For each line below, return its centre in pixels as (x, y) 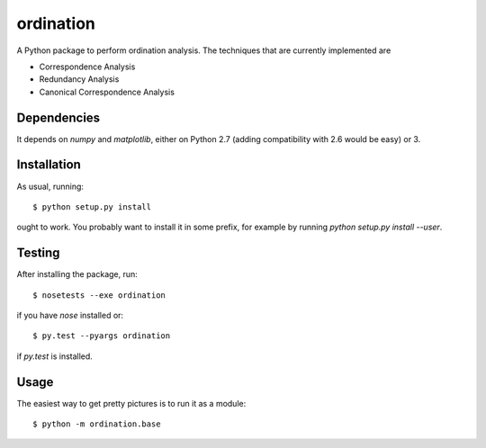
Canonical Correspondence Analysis (107, 92)
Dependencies (58, 117)
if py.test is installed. (55, 356)
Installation (49, 165)
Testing (38, 253)
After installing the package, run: (77, 274)
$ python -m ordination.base (97, 424)
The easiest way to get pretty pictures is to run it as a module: (131, 403)
